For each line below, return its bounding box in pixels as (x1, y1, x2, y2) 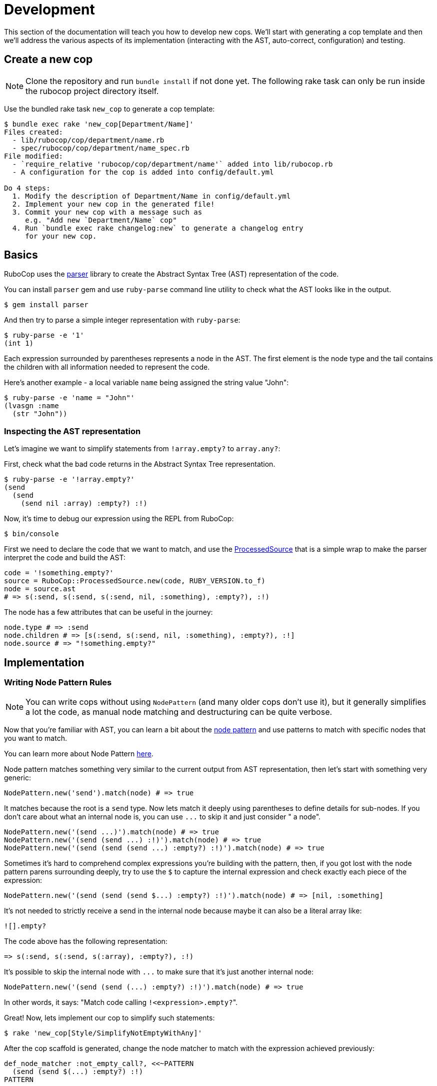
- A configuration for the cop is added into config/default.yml (12, 168, 274, 176)
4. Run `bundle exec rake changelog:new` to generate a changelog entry (12, 224, 303, 232)
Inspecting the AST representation (4, 426, 141, 436)
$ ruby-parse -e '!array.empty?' (4, 475, 135, 484)
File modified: (4, 152, 63, 160)
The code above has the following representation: (4, 937, 167, 946)
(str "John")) (12, 410, 67, 418)
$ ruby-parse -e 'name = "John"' (4, 394, 135, 402)
